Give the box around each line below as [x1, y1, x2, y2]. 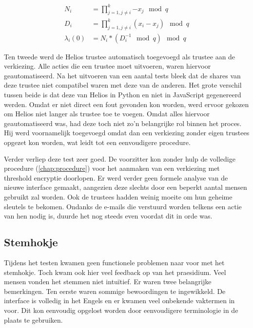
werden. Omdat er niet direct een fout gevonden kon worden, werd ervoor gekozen [4, 99, 249, 109]
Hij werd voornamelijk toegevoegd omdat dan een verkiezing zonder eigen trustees [4, 128, 250, 138]
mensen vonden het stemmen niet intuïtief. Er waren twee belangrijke [4, 276, 212, 287]
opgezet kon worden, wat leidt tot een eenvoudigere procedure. [4, 137, 191, 147]
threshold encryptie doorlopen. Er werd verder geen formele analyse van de [4, 172, 228, 182]
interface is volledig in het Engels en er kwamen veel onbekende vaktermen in [4, 295, 235, 306]
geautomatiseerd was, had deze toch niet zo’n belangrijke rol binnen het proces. [4, 118, 242, 128]
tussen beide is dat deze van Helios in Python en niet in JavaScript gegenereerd [4, 90, 241, 100]
